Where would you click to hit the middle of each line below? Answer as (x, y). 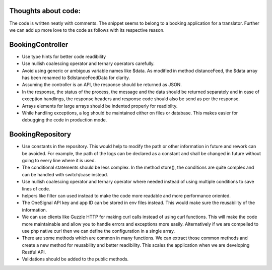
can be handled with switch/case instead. (65, 174)
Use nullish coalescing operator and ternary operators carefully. (88, 63)
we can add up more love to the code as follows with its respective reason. (87, 30)
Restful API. (34, 252)
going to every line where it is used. (59, 161)
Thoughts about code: (45, 11)
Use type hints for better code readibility (64, 56)
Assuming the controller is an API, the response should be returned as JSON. (102, 85)
